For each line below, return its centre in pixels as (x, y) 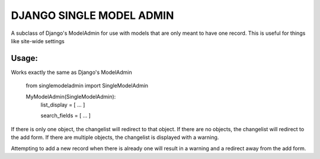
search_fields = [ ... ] (66, 116)
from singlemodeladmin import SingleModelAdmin (87, 86)
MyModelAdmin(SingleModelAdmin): (71, 96)
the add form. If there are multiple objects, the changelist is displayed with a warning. (115, 137)
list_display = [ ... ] (63, 105)
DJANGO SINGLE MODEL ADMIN (92, 15)
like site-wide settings (38, 41)
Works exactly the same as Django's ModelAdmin (72, 72)
